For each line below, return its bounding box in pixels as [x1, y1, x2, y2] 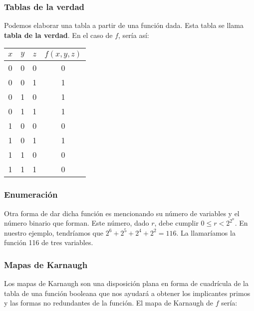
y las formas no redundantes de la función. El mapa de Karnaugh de [4, 298, 214, 308]
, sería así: [118, 29, 149, 40]
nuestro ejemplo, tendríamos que [4, 227, 103, 238]
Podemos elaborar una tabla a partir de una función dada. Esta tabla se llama [4, 20, 244, 30]
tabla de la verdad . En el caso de [4, 29, 113, 40]
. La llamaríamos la [176, 227, 236, 238]
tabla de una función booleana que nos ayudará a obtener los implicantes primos [4, 288, 251, 298]
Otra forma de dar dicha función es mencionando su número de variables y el [4, 208, 240, 218]
